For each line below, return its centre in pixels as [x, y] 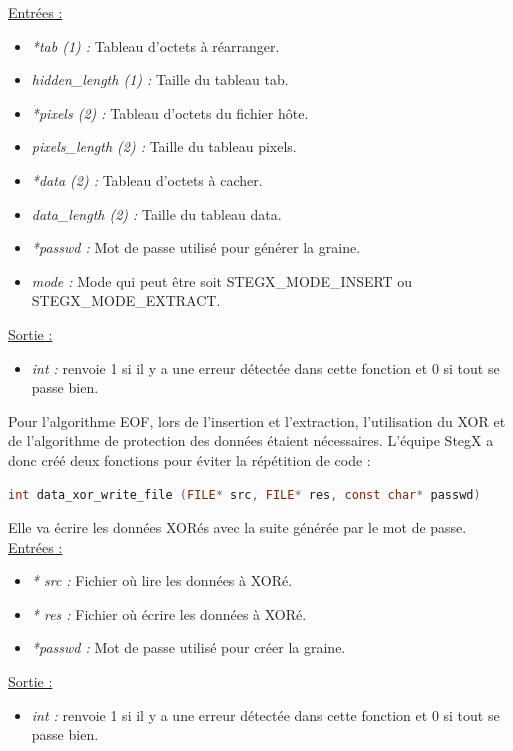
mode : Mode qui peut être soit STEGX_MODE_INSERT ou [222, 280]
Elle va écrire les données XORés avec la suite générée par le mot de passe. [237, 527]
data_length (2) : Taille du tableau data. [156, 213]
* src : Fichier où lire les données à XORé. [162, 580]
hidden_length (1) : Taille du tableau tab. [160, 79]
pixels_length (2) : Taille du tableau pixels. [164, 146]
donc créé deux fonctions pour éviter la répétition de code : [189, 459]
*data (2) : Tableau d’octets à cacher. [147, 179]
